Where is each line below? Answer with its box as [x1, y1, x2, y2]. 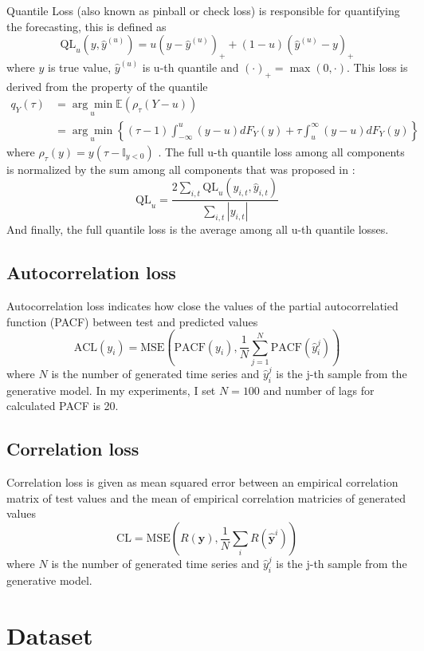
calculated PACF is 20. [6, 397, 119, 414]
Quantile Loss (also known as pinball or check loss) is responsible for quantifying [6, 2, 400, 18]
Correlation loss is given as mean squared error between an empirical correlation [6, 474, 398, 491]
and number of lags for [263, 381, 375, 398]
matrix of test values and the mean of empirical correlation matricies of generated [6, 489, 406, 506]
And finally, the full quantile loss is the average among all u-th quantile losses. [6, 221, 389, 238]
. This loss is [346, 58, 408, 75]
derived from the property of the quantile [6, 77, 208, 94]
